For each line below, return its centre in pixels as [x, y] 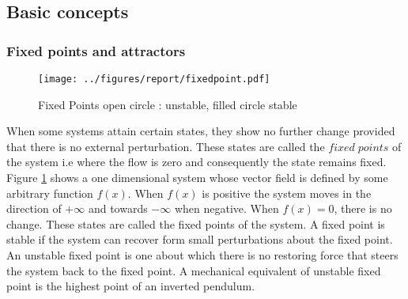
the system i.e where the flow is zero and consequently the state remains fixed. [196, 162]
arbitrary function [50, 193]
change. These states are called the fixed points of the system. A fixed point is [196, 223]
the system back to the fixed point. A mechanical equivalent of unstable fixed [194, 270]
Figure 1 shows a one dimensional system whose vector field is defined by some [197, 178]
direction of [34, 208]
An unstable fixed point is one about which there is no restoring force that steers [202, 255]
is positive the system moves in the [287, 193]
